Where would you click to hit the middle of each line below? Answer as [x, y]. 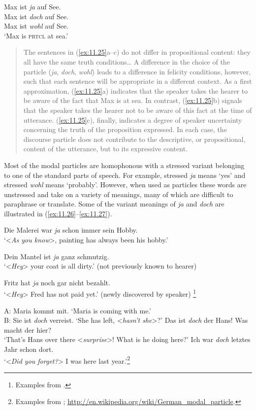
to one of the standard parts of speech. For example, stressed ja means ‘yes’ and [125, 175]
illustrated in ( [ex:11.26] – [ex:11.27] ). [58, 213]
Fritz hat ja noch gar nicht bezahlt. [57, 282]
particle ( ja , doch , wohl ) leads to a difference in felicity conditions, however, [137, 71]
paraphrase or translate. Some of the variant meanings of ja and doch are [114, 204]
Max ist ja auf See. [32, 6]
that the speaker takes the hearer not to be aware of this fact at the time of [138, 110]
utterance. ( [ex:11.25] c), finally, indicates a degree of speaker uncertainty [133, 120]
